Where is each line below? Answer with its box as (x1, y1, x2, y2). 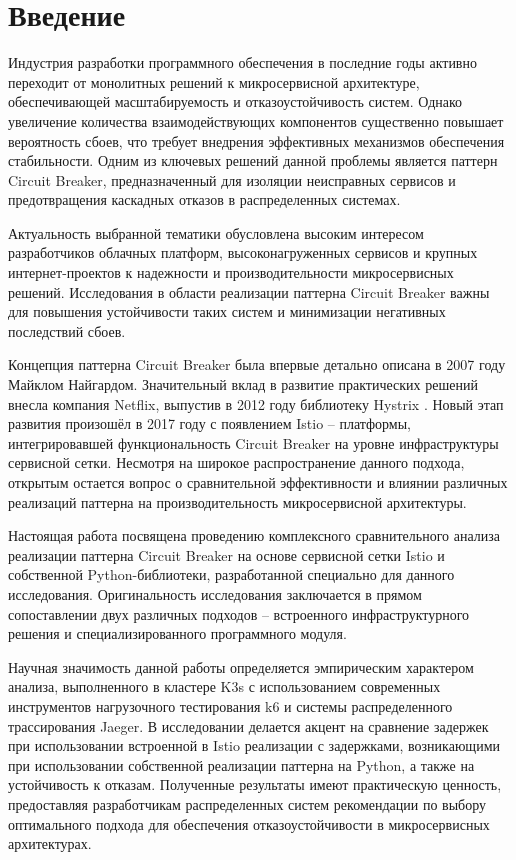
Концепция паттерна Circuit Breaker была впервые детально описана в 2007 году (8, 354, 506, 375)
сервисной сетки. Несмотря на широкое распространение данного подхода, (8, 452, 465, 473)
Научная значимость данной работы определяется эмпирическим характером (8, 656, 474, 677)
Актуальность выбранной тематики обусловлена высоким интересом (8, 222, 424, 243)
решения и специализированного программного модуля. (8, 623, 347, 644)
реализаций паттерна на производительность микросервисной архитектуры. (8, 491, 467, 512)
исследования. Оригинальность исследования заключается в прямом (8, 583, 422, 604)
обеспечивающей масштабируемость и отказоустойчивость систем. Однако (8, 91, 463, 112)
